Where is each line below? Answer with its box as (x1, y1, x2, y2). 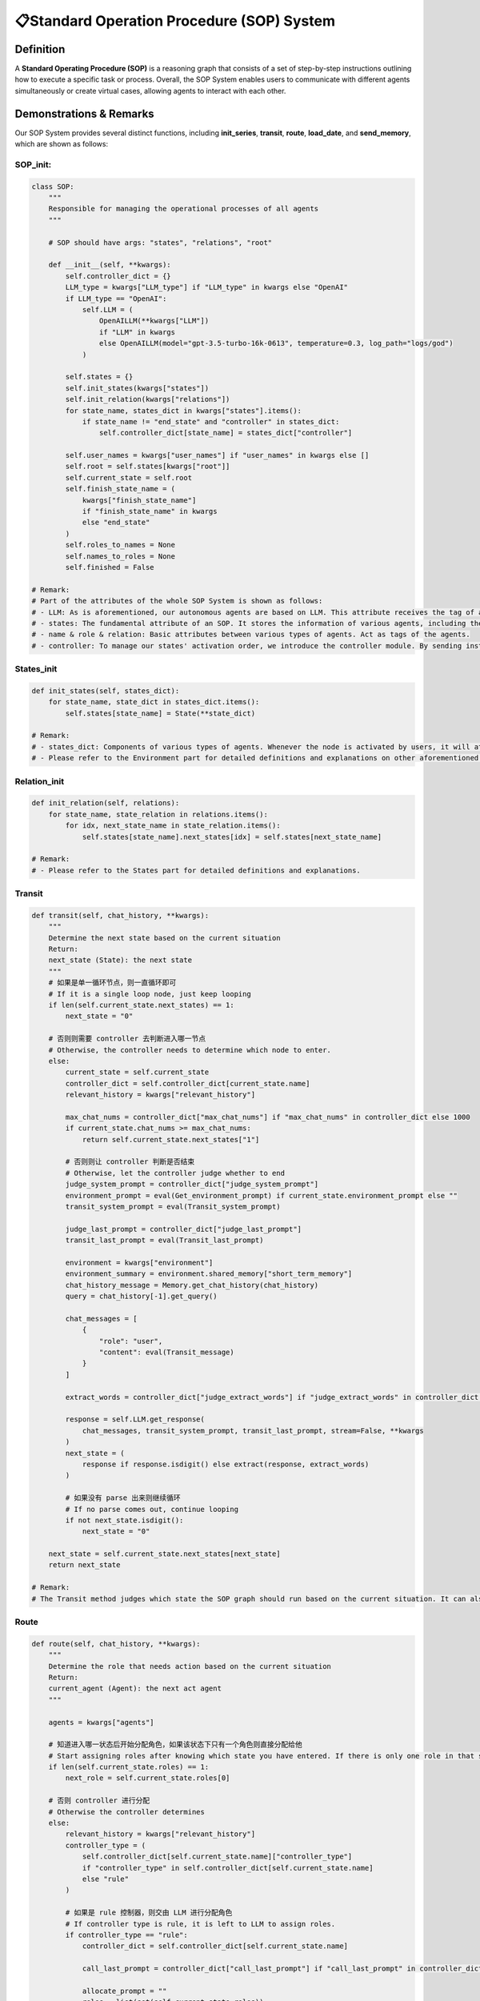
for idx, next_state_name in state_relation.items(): (65, 821, 281, 830)
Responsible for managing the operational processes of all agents (48, 204, 319, 214)
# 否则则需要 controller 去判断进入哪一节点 (48, 1034, 206, 1044)
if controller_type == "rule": (65, 1930, 188, 1939)
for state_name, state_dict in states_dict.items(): (48, 697, 260, 707)
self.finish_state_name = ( (65, 484, 176, 494)
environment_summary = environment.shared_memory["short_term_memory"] (65, 1269, 353, 1278)
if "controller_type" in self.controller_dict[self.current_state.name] (82, 1863, 374, 1872)
